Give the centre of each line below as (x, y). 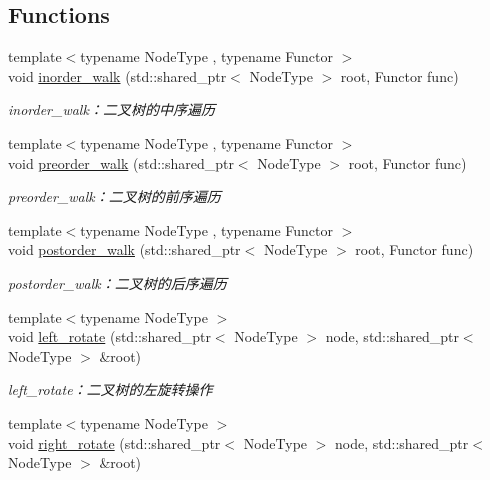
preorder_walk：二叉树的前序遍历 (114, 196)
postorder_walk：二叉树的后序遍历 (117, 282)
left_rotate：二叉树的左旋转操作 (110, 389)
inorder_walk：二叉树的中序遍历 (111, 109)
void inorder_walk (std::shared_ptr (117, 75)
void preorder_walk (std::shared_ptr (121, 162)
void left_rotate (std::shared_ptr (109, 336)
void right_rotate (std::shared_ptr (114, 442)
